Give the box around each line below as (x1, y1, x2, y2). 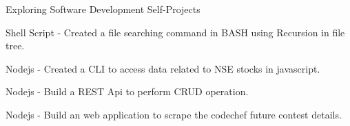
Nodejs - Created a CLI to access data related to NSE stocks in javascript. (6, 61, 320, 75)
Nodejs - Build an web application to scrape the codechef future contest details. (6, 107, 342, 121)
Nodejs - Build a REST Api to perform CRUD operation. (6, 84, 249, 99)
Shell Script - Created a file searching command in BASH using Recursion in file (6, 25, 345, 39)
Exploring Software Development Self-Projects (6, 2, 200, 16)
